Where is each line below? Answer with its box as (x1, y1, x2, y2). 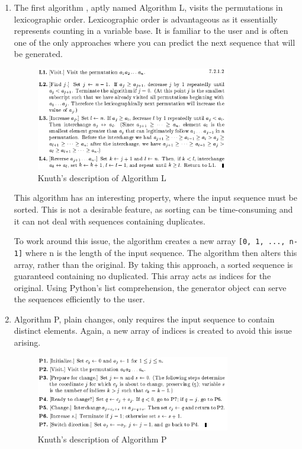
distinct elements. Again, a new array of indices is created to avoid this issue (14, 324, 292, 337)
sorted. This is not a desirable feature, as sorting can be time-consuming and (14, 203, 293, 215)
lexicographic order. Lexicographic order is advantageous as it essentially (14, 12, 278, 25)
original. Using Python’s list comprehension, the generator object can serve (14, 281, 287, 293)
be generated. (14, 48, 63, 60)
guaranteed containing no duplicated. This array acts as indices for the (14, 270, 271, 282)
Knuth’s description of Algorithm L (37, 171, 166, 184)
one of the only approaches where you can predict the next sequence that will (14, 36, 295, 48)
